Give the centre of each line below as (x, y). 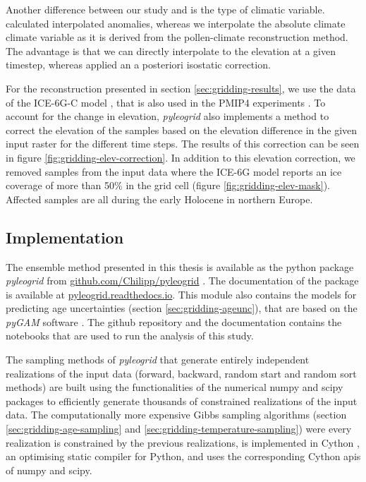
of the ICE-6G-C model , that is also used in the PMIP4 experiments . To (166, 102)
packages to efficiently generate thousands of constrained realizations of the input (182, 400)
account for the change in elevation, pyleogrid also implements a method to (167, 116)
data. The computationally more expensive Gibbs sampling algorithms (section (176, 415)
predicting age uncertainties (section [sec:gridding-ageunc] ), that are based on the (182, 308)
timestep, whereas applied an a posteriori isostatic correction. (138, 65)
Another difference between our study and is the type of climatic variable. (165, 9)
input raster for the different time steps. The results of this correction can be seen (183, 144)
